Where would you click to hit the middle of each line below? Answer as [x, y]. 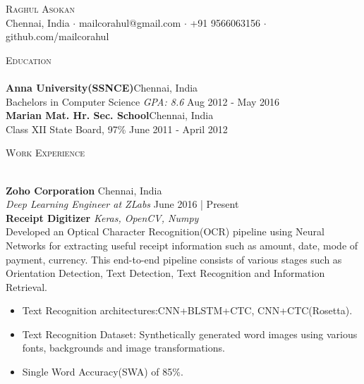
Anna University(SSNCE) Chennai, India [102, 87]
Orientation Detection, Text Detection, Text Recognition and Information [165, 273]
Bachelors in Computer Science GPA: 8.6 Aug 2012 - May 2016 [143, 101]
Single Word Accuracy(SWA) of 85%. [103, 372]
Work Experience [45, 153]
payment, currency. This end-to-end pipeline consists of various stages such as [174, 259]
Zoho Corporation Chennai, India [84, 190]
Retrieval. [26, 286]
